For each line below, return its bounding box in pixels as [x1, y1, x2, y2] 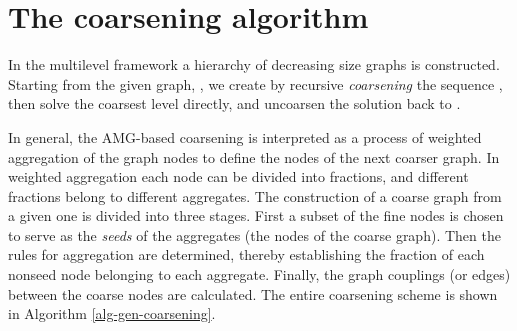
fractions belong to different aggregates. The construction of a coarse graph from [8, 185, 502, 206]
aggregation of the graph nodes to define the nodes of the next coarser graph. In [8, 146, 500, 167]
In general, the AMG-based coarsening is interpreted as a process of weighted [8, 126, 482, 147]
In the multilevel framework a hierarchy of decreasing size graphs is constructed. [8, 54, 500, 75]
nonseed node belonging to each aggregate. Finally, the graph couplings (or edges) [8, 264, 511, 285]
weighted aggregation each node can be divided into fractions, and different [8, 166, 469, 187]
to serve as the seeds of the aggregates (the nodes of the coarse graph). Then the [8, 224, 501, 245]
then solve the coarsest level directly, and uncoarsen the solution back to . [8, 93, 461, 114]
